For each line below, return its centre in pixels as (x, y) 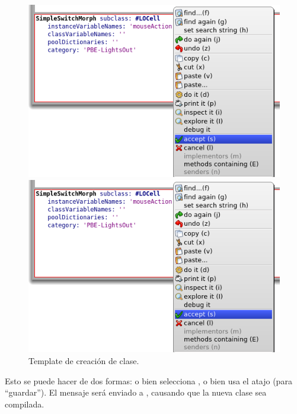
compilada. (25, 404)
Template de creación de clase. (84, 361)
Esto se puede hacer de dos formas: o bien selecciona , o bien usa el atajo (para (148, 380)
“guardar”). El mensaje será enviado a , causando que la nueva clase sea (136, 392)
